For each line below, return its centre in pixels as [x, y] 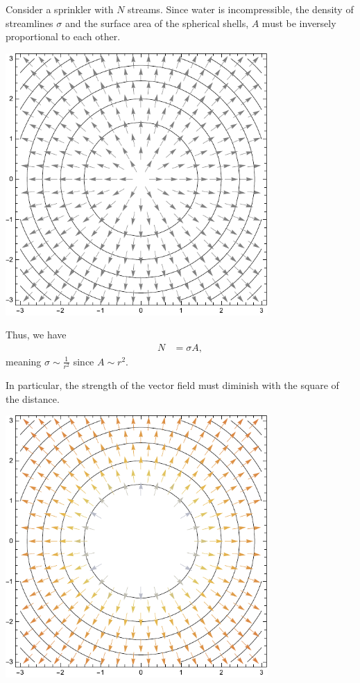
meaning [24, 361]
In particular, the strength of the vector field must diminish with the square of [172, 385]
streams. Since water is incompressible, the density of [241, 9]
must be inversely [299, 23]
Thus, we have [36, 335]
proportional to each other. [63, 36]
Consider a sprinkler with [60, 9]
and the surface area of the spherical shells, [157, 23]
